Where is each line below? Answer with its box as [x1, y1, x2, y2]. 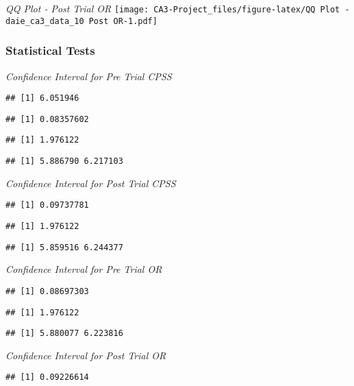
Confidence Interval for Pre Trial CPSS [5, 69, 172, 83]
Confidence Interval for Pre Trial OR [5, 262, 162, 276]
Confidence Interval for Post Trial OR [5, 348, 166, 362]
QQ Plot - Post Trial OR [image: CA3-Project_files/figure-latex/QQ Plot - [5, 1, 350, 15]
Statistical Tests [5, 42, 95, 59]
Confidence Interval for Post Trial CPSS [5, 176, 176, 190]
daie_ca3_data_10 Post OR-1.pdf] [5, 16, 157, 26]
